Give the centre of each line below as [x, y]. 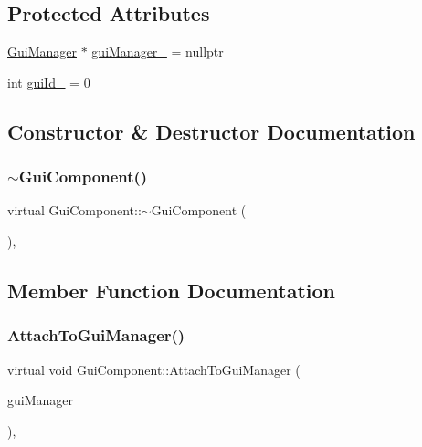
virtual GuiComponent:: [74, 210]
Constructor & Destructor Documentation [211, 131]
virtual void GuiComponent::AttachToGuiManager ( [154, 369]
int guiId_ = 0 [49, 82]
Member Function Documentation [172, 290]
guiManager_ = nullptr [158, 52]
